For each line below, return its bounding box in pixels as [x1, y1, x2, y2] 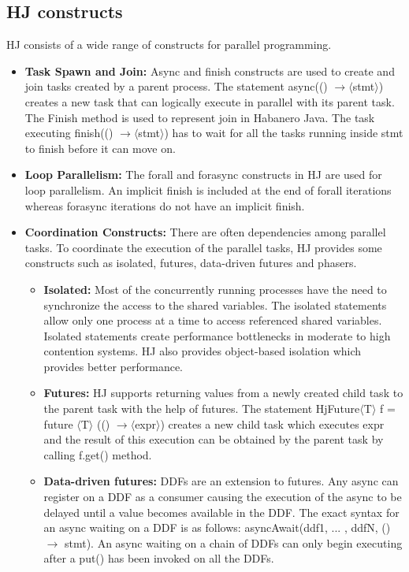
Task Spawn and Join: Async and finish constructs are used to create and [24, 62, 395, 79]
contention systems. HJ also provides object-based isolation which [43, 343, 362, 359]
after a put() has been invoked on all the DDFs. [43, 550, 274, 566]
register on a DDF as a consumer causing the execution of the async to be [43, 488, 402, 505]
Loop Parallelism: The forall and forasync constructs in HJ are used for [24, 166, 382, 183]
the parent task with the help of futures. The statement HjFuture [43, 400, 360, 417]
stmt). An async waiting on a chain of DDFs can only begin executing [64, 534, 403, 551]
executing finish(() [24, 124, 113, 141]
